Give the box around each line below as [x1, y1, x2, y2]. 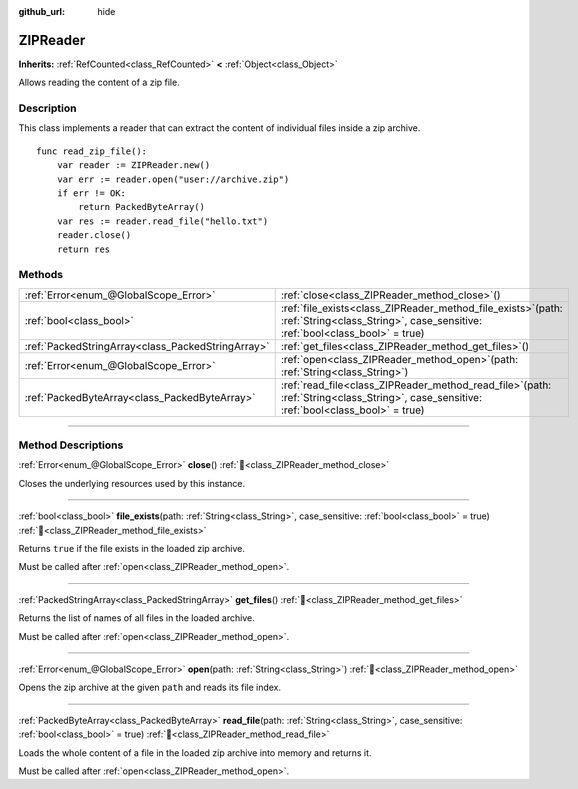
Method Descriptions [18, 438, 124, 452]
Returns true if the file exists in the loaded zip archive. [18, 543, 245, 555]
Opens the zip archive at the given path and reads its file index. [18, 681, 282, 694]
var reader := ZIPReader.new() [56, 160, 211, 171]
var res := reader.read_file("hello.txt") [56, 215, 269, 227]
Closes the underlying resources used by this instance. [18, 477, 245, 489]
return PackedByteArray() [78, 201, 205, 213]
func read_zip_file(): [36, 145, 148, 157]
